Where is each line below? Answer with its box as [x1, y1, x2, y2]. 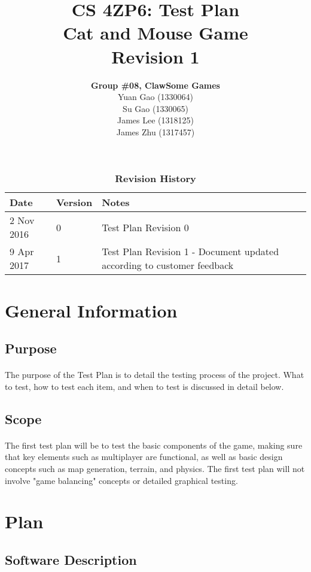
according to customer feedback [102, 258, 234, 273]
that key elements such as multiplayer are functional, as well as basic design [5, 450, 283, 463]
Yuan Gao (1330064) [117, 90, 194, 103]
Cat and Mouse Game [63, 20, 248, 45]
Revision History [115, 171, 196, 186]
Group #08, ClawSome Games [91, 78, 220, 91]
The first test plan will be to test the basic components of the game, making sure [5, 438, 303, 451]
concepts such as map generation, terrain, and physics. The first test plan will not [5, 462, 305, 474]
